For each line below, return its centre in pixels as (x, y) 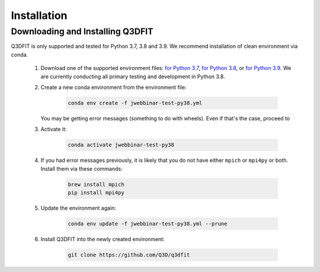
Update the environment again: (79, 208)
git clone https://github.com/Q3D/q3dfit (129, 255)
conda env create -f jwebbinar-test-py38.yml (135, 103)
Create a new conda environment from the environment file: (113, 87)
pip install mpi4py (96, 193)
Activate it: (54, 129)
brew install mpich (96, 184)
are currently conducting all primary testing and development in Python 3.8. (133, 76)
